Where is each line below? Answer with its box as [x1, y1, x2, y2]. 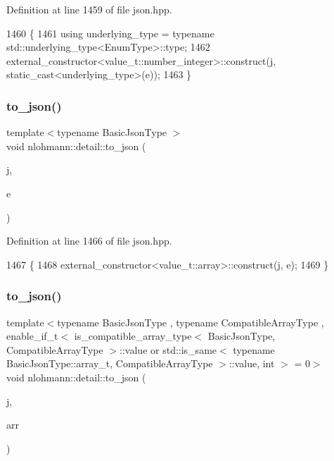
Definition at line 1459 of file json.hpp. [6, 2, 172, 16]
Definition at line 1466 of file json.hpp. [6, 233, 172, 248]
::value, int [229, 356, 275, 371]
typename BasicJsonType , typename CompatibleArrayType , [57, 314, 324, 329]
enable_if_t [6, 328, 58, 343]
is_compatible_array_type [74, 328, 192, 343]
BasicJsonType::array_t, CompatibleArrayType [6, 356, 213, 371]
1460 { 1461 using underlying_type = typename [6, 25, 214, 40]
